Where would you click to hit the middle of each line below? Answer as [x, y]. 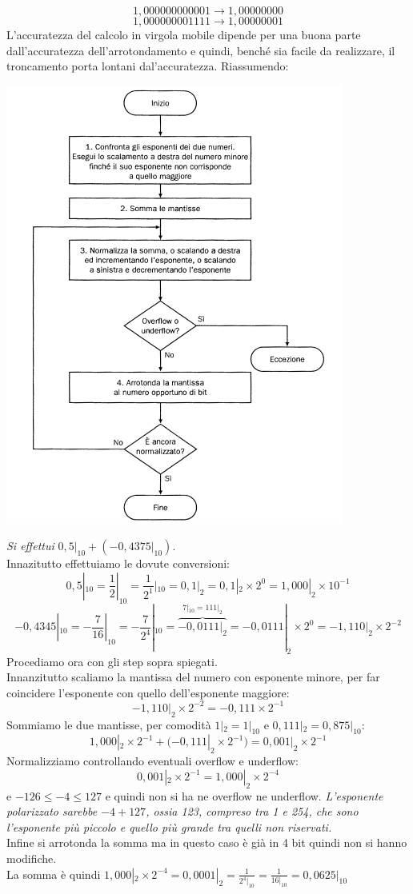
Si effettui [30, 546]
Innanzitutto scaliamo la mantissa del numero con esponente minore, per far [193, 677]
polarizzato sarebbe [52, 811]
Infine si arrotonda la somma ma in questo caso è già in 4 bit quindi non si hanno [207, 842]
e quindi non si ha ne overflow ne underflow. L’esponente [244, 795]
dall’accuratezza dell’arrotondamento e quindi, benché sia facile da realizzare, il [201, 50]
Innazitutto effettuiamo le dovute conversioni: [118, 563]
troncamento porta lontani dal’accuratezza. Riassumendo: [148, 66]
